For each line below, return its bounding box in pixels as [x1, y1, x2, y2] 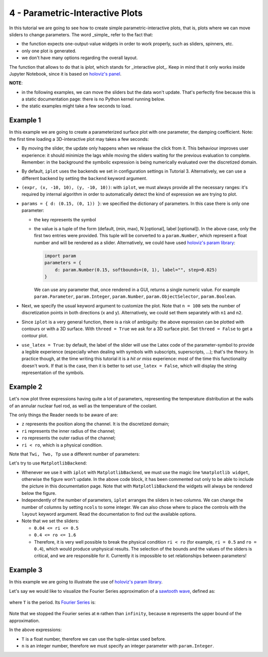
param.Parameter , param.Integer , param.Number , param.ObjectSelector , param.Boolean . [34, 293, 237, 299]
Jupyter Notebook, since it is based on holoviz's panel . [9, 71, 122, 77]
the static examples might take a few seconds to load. [21, 103, 132, 109]
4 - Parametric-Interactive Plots [9, 7, 143, 18]
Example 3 [9, 566, 43, 574]
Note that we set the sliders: [21, 518, 79, 524]
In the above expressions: [9, 627, 62, 633]
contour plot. [21, 333, 48, 339]
